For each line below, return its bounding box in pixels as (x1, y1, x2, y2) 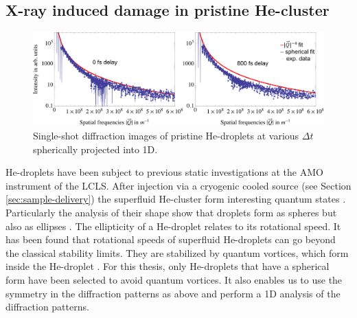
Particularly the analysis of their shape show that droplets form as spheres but (5, 205, 337, 219)
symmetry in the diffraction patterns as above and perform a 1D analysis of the (5, 286, 341, 300)
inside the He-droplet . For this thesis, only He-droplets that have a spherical (5, 259, 330, 273)
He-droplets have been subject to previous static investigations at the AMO (5, 165, 323, 179)
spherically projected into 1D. (33, 141, 158, 156)
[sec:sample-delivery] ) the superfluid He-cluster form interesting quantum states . (5, 192, 346, 206)
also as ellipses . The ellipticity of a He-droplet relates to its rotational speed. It (5, 218, 341, 233)
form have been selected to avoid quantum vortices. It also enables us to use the (5, 272, 343, 286)
